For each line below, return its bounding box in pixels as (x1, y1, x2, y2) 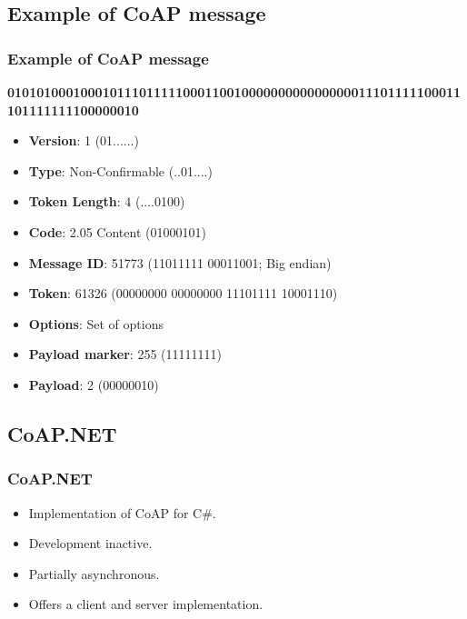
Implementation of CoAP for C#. (28, 503, 216, 522)
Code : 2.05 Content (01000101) (28, 222, 206, 241)
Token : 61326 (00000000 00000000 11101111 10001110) (28, 284, 338, 303)
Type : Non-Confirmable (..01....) (28, 161, 213, 180)
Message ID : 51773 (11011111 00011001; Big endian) (28, 253, 332, 272)
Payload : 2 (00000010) (28, 374, 159, 394)
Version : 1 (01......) (28, 131, 139, 150)
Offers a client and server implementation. (28, 594, 263, 614)
